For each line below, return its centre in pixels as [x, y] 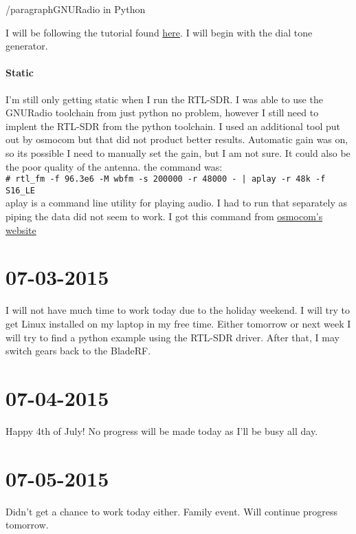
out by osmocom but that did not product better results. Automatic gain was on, [177, 139]
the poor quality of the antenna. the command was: [114, 166]
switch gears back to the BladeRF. [78, 351]
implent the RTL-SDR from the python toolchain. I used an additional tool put [173, 126]
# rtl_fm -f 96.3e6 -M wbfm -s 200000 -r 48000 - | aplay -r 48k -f [166, 179]
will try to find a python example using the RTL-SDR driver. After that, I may [173, 337]
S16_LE [20, 190]
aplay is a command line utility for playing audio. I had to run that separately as [176, 203]
